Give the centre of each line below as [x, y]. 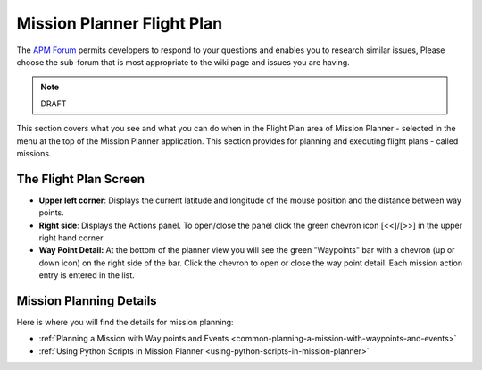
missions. [34, 153]
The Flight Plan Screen [81, 179]
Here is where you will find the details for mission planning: [125, 323]
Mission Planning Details [87, 301]
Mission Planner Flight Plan [120, 23]
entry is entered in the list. [87, 275]
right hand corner [71, 238]
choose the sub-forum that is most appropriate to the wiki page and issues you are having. [183, 62]
